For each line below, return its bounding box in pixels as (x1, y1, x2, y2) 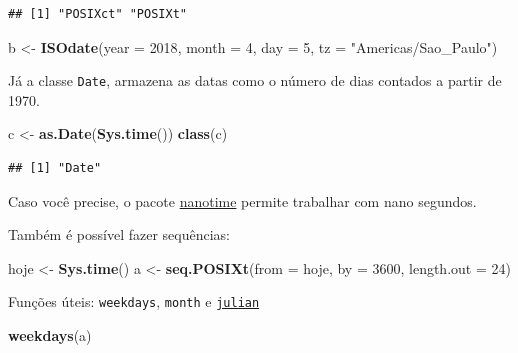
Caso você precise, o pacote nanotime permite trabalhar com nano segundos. (8, 190, 477, 211)
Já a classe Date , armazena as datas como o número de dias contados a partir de (8, 70, 502, 91)
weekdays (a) (8, 325, 92, 346)
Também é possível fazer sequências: (8, 224, 230, 245)
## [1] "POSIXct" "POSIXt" (8, 7, 187, 21)
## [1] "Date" (8, 161, 102, 176)
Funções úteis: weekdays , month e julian (8, 291, 260, 312)
